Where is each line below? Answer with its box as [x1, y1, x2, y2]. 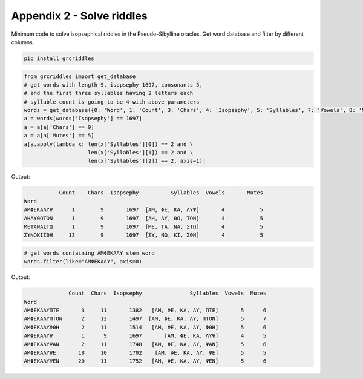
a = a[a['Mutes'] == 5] [24, 132, 95, 139]
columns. [11, 38, 34, 45]
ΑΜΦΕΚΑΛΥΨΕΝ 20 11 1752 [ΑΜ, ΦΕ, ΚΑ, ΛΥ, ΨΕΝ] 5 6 [24, 358, 267, 364]
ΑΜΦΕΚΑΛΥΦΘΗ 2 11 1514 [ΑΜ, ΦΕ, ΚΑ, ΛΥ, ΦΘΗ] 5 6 [24, 324, 267, 331]
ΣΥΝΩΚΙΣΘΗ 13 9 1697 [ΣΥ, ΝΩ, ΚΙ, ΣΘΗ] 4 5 [24, 232, 263, 239]
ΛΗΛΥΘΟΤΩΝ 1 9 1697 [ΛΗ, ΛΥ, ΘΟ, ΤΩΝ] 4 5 [24, 215, 263, 222]
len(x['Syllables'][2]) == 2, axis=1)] [88, 157, 206, 165]
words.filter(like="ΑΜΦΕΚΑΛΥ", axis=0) [24, 258, 142, 265]
